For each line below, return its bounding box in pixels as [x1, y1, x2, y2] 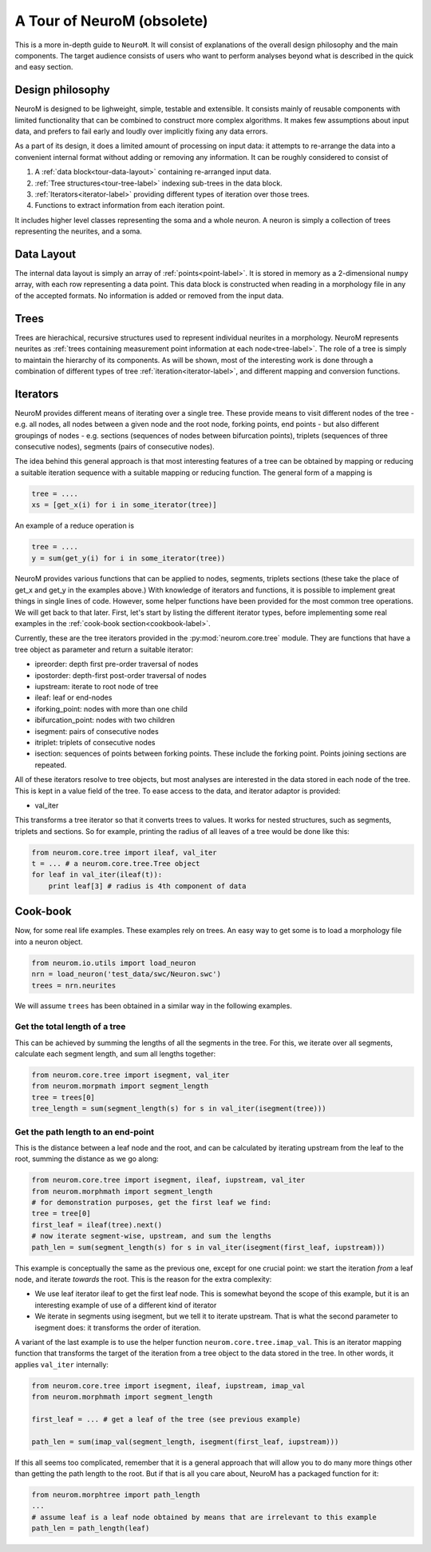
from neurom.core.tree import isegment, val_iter [31, 1071, 230, 1079]
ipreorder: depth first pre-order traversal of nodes [34, 660, 199, 669]
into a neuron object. [14, 936, 83, 947]
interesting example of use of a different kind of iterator [34, 1300, 217, 1310]
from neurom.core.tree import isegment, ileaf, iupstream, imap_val [31, 1381, 306, 1390]
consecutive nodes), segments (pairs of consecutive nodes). [14, 441, 215, 451]
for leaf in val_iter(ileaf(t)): [31, 870, 163, 880]
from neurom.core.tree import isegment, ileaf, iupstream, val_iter [31, 1175, 306, 1185]
